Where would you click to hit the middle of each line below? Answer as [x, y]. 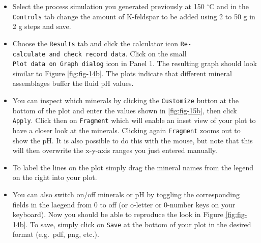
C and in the [229, 6]
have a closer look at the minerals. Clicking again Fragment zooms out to [126, 130]
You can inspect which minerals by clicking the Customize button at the [125, 100]
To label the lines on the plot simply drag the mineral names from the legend [133, 167]
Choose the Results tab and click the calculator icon [95, 43]
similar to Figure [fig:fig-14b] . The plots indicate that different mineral [122, 73]
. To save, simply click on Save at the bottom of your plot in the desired [138, 224]
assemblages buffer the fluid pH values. [73, 83]
